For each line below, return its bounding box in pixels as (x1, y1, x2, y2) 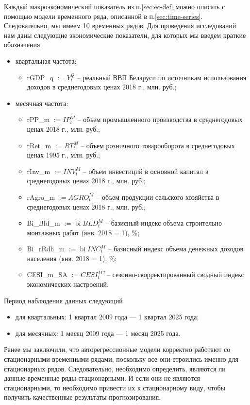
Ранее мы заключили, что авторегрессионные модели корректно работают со (4, 344, 231, 354)
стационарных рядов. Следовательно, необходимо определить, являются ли (4, 363, 226, 373)
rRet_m (27, 140, 51, 150)
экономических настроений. (27, 279, 109, 289)
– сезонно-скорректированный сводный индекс (106, 269, 244, 280)
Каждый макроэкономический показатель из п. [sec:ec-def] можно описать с (4, 1, 225, 11)
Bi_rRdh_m (27, 244, 65, 254)
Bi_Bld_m (27, 218, 60, 228)
